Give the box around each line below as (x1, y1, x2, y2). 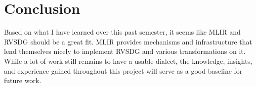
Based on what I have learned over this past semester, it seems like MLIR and (4, 27, 241, 37)
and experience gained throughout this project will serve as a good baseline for (4, 65, 243, 76)
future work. (4, 75, 42, 86)
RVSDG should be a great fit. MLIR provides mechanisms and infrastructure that (4, 36, 252, 46)
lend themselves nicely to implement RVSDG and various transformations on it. (4, 46, 246, 56)
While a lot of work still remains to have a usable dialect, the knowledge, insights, (4, 55, 253, 66)
